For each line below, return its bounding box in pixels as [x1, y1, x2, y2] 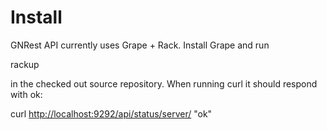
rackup [10, 58, 40, 70]
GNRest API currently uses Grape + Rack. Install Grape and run [10, 39, 270, 51]
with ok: [10, 88, 43, 100]
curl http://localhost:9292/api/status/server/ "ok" [10, 107, 213, 120]
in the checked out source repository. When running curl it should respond [10, 77, 318, 90]
